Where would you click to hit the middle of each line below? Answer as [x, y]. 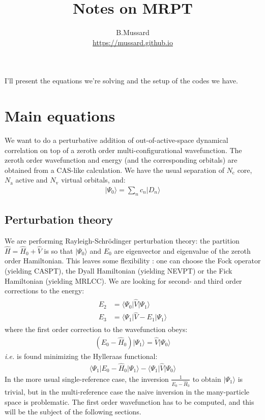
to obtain [207, 379]
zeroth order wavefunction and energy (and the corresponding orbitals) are [121, 160]
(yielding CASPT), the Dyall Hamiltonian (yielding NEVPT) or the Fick [119, 271]
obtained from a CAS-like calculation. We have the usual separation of [114, 170]
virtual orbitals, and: [93, 180]
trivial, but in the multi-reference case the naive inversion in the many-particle [127, 392]
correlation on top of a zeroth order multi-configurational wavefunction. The [123, 150]
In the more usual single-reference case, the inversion [87, 379]
